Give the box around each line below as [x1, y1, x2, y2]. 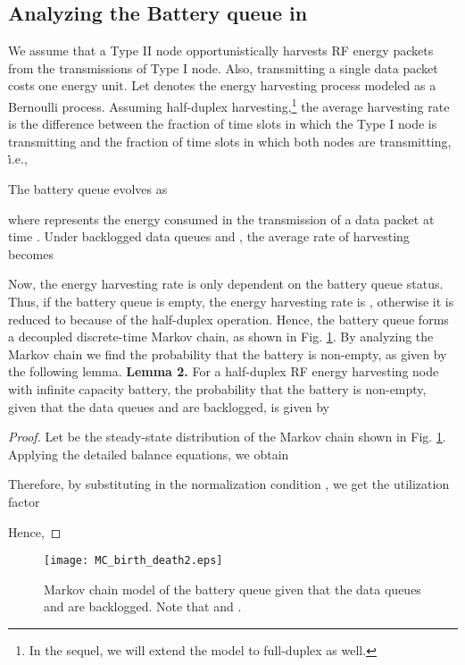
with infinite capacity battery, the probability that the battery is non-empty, [8, 379, 427, 398]
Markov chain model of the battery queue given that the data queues [44, 579, 421, 598]
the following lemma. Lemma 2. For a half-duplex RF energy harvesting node [8, 362, 439, 381]
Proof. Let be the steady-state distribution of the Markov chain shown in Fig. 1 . [8, 427, 446, 446]
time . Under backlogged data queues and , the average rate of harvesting [8, 227, 410, 246]
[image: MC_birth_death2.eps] [44, 554, 223, 568]
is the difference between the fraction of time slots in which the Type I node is [8, 114, 437, 133]
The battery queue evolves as [8, 180, 168, 198]
